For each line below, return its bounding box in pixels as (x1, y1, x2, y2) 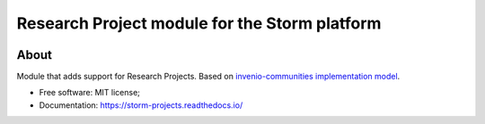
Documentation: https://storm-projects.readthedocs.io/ (39, 99, 243, 111)
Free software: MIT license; (39, 87, 141, 98)
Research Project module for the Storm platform (16, 13, 382, 33)
